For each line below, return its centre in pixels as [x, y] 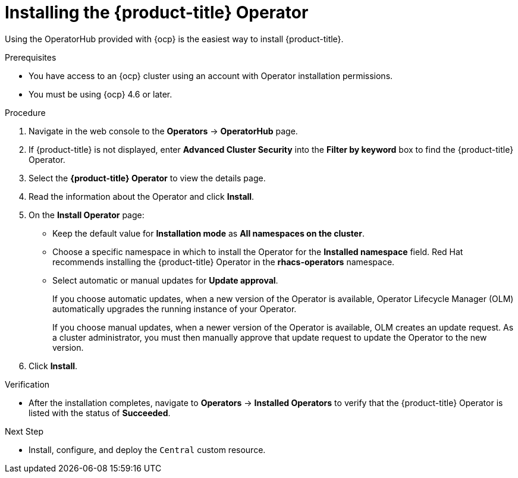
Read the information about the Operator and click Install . [142, 196]
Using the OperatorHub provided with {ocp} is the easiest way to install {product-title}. [174, 39]
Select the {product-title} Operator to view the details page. [147, 178]
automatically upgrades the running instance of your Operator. [175, 309]
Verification [27, 384]
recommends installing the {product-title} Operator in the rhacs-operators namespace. [224, 262]
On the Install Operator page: [87, 215]
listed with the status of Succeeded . [100, 413]
